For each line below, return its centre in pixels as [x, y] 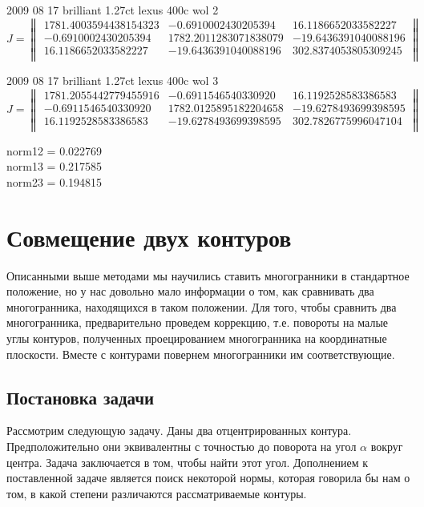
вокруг [387, 447]
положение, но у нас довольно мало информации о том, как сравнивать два [190, 291]
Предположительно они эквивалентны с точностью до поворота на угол [182, 447]
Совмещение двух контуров [149, 237]
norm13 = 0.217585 [55, 166]
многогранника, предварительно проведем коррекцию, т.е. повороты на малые [198, 322]
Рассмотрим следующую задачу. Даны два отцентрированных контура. [179, 431]
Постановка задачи [81, 397]
